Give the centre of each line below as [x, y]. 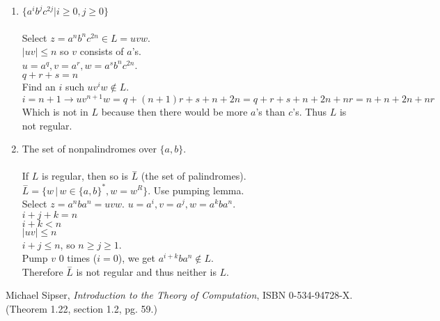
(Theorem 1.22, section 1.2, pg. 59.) [81, 309]
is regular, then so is [85, 176]
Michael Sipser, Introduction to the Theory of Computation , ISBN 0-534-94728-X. [179, 295]
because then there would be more [174, 112]
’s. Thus [310, 112]
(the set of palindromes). [194, 176]
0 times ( [78, 258]
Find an [39, 87]
